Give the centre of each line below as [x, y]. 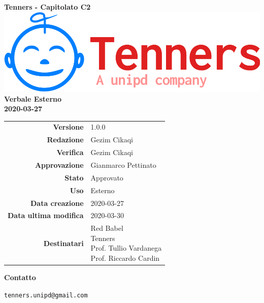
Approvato [107, 177]
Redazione [65, 140]
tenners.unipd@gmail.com [46, 295]
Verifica [70, 152]
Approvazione [59, 164]
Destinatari [63, 243]
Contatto [20, 277]
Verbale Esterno [33, 98]
